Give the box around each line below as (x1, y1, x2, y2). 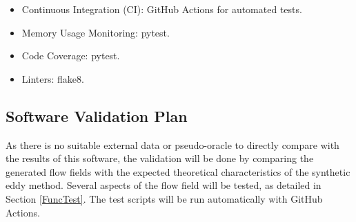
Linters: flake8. (21, 71, 84, 85)
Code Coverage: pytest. (21, 48, 120, 63)
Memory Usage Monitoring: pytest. (21, 25, 170, 39)
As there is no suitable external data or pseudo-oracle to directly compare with (6, 137, 339, 152)
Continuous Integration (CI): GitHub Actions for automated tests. (21, 2, 302, 16)
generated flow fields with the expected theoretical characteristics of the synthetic (6, 164, 350, 179)
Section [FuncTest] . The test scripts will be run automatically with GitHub (6, 191, 323, 205)
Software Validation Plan (6, 105, 188, 126)
